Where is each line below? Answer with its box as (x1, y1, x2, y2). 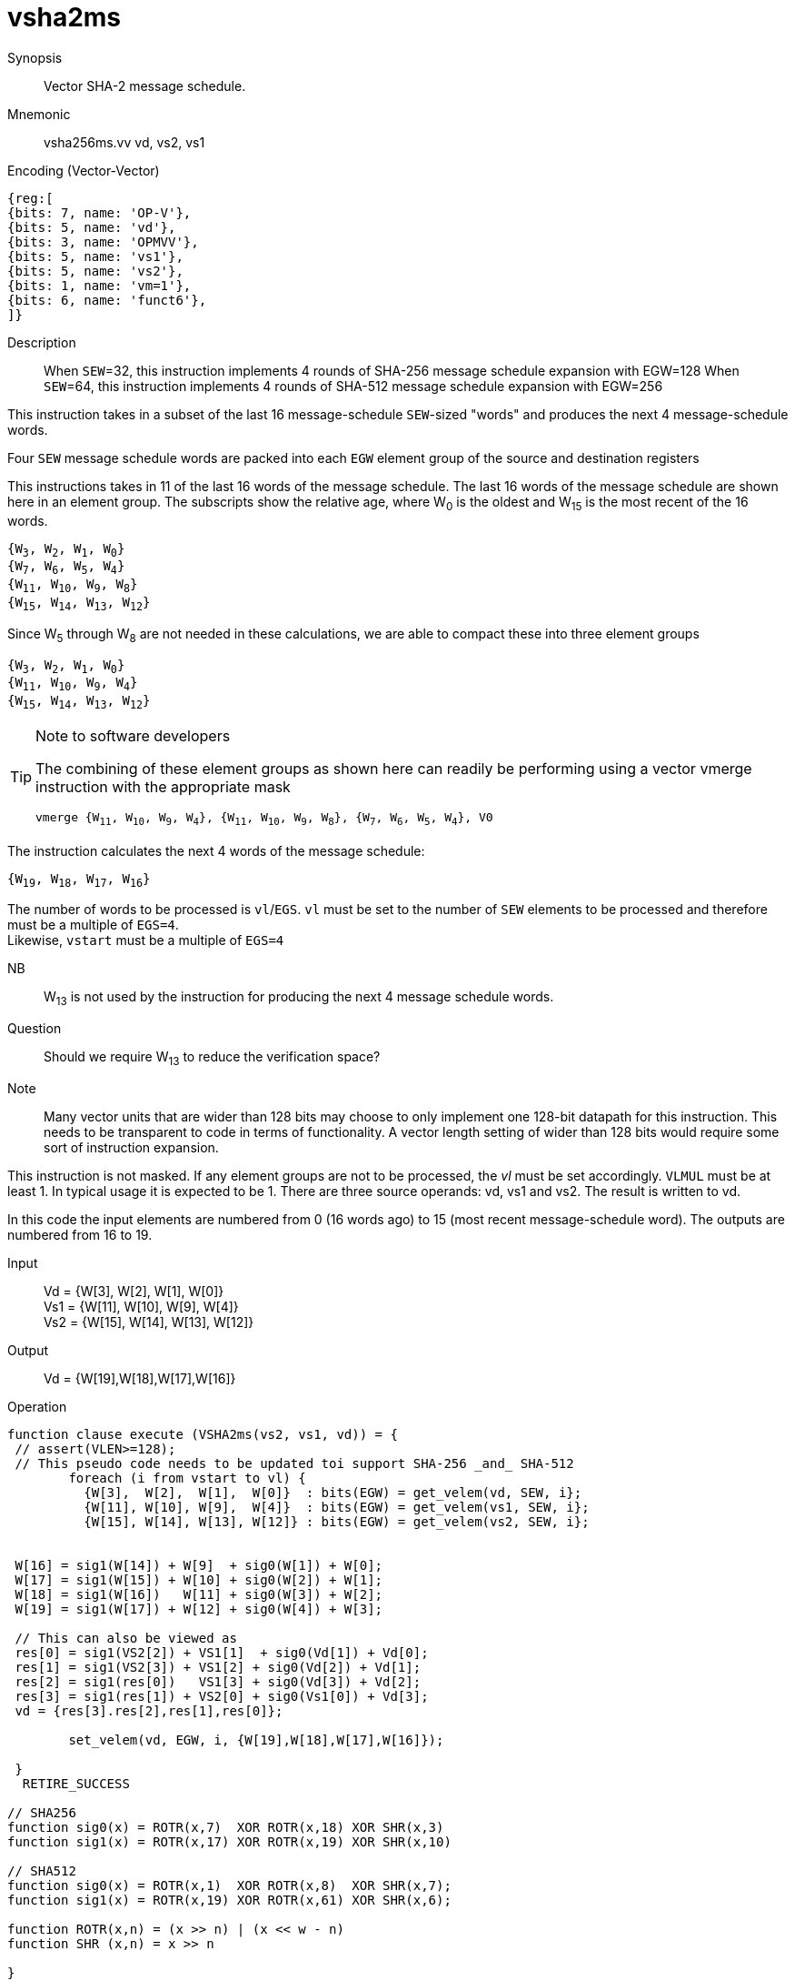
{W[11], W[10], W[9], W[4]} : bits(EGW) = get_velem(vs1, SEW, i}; (84, 1499, 590, 1514)
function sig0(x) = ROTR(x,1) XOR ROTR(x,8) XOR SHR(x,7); (7, 1877, 452, 1893)
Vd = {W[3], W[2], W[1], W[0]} (44, 1282, 224, 1299)
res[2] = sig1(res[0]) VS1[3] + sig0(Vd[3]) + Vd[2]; (15, 1674, 422, 1689)
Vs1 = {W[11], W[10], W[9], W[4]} (44, 1298, 239, 1314)
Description (7, 334, 76, 350)
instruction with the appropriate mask (35, 777, 291, 796)
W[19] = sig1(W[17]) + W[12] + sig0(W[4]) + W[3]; (15, 1601, 383, 1616)
